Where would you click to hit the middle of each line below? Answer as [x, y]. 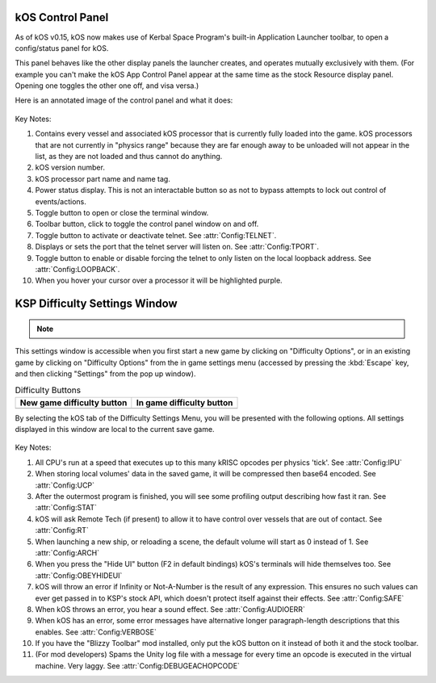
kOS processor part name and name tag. [103, 178]
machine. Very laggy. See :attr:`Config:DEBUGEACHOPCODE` [137, 665]
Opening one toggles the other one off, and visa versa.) [107, 86]
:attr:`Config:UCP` [65, 485]
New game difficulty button [73, 402]
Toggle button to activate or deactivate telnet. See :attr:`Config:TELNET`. [156, 235]
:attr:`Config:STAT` [66, 508]
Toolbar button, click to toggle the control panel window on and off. [147, 224]
